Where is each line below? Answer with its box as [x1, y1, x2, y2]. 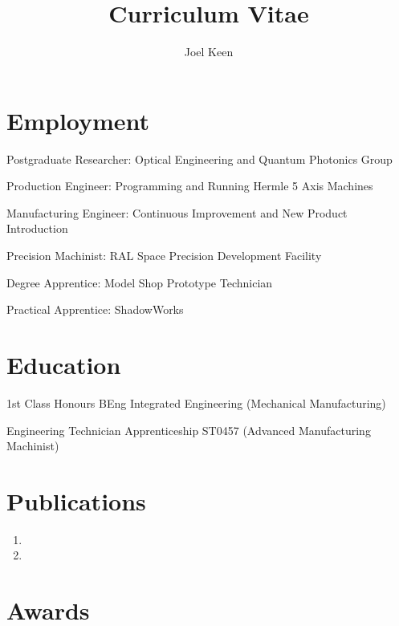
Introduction [6, 220, 68, 237]
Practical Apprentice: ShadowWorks [6, 301, 184, 318]
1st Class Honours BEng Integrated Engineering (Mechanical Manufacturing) [6, 394, 386, 411]
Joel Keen [184, 43, 234, 60]
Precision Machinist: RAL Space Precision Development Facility [6, 247, 322, 264]
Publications [6, 484, 146, 517]
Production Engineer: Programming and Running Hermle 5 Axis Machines [6, 177, 373, 194]
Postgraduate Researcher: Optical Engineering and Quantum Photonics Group [6, 150, 393, 167]
